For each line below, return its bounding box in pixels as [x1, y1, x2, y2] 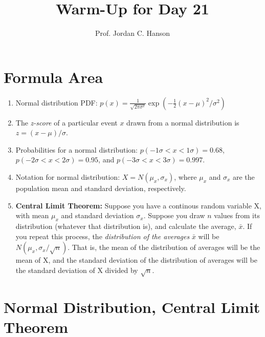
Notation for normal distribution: [15, 172, 120, 182]
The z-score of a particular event [15, 117, 118, 128]
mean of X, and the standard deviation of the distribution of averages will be [15, 255, 257, 265]
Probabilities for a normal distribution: [15, 144, 138, 155]
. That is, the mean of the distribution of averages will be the [68, 242, 260, 252]
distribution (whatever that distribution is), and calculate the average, [15, 221, 236, 231]
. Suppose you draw [143, 210, 205, 221]
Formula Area [4, 66, 103, 87]
